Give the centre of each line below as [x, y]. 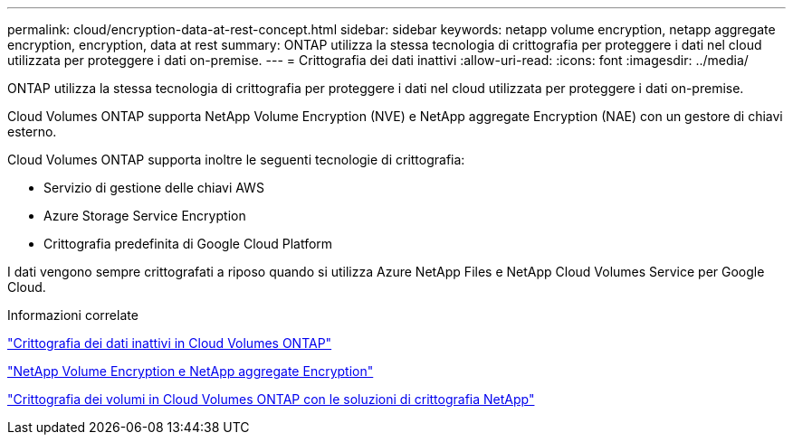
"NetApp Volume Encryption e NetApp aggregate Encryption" [191, 371]
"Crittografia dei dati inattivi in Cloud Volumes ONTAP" [170, 343]
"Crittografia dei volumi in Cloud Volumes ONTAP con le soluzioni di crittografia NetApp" [271, 399]
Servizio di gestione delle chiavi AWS [154, 188]
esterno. [32, 132]
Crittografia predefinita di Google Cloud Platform [188, 244]
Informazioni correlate [73, 315]
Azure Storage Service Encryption [145, 216]
